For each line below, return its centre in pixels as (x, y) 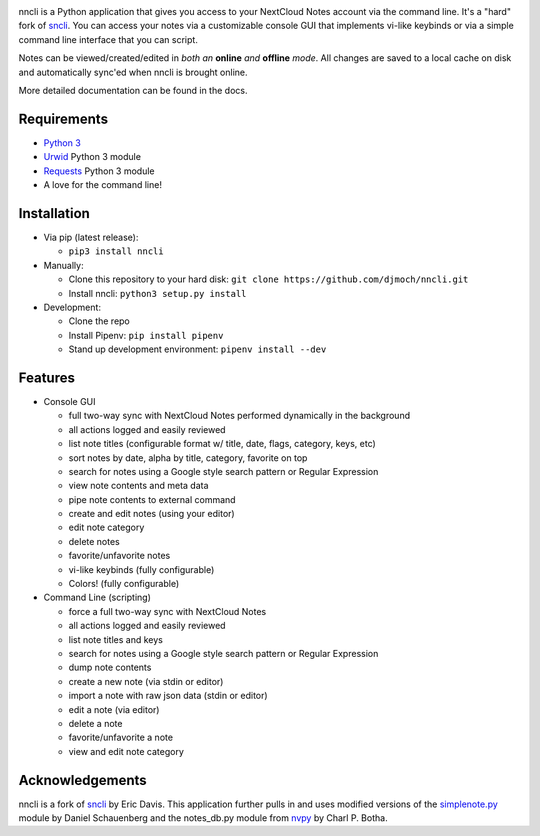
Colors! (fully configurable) (124, 584)
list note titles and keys (116, 639)
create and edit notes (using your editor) (151, 514)
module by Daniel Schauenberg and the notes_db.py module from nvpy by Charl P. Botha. (203, 818)
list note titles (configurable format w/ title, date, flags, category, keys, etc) (222, 444)
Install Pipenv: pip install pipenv (146, 335)
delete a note (95, 723)
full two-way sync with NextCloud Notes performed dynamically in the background (239, 416)
